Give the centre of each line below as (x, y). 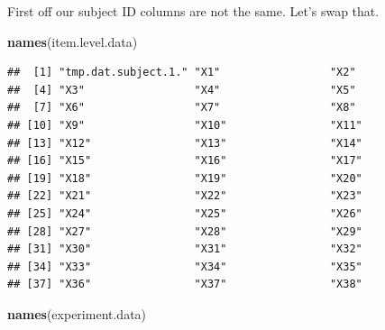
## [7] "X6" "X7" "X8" (182, 108)
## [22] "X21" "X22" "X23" (185, 196)
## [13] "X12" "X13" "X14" (185, 143)
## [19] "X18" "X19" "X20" (185, 178)
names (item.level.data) (73, 41)
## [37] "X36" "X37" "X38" (185, 284)
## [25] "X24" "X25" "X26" (185, 213)
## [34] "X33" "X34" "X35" (185, 266)
